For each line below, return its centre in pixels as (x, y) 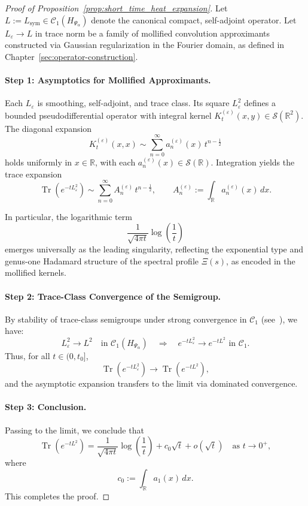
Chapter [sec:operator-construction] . (71, 56)
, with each (115, 162)
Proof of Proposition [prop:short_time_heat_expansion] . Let (116, 8)
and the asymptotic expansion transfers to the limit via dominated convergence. (151, 383)
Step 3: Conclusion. (46, 407)
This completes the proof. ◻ (57, 496)
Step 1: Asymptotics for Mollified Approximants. (108, 79)
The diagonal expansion (48, 128)
